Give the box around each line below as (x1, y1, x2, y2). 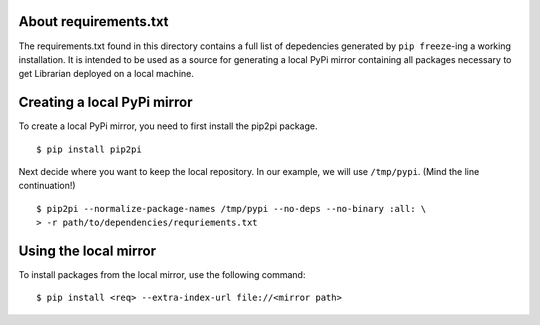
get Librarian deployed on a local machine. (18, 68, 194, 80)
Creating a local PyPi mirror (18, 94, 193, 111)
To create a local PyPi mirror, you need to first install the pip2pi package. (18, 120, 318, 132)
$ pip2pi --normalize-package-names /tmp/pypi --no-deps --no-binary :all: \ (36, 203, 427, 214)
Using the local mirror (18, 242, 157, 259)
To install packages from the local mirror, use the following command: (18, 269, 306, 281)
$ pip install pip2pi (36, 143, 142, 155)
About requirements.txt (18, 13, 169, 30)
